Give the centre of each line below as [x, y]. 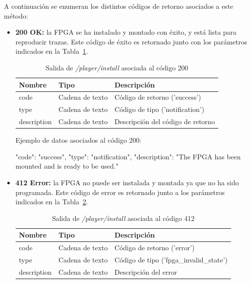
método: [16, 15]
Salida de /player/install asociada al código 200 [117, 67]
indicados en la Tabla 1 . [52, 51]
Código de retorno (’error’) [155, 248]
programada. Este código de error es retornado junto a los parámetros [120, 192]
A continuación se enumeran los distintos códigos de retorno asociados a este [119, 6]
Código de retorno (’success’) [158, 97]
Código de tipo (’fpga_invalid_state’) [171, 260]
